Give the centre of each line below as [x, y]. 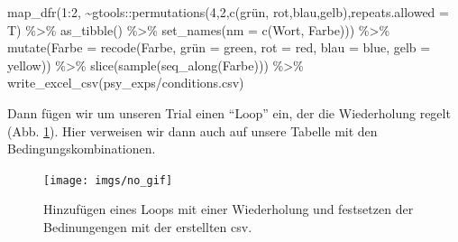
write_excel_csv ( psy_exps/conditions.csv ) [126, 83]
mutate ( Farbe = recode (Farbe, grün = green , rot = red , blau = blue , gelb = [219, 47]
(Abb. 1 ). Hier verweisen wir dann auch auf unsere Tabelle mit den [192, 130]
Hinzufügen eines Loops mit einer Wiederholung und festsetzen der [229, 209]
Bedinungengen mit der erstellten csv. [148, 227]
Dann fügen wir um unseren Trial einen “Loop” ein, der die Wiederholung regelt [229, 112]
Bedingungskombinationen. [82, 149]
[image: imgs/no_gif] [108, 180]
